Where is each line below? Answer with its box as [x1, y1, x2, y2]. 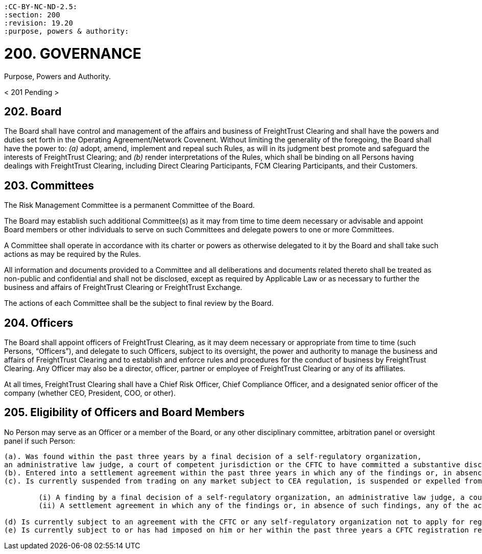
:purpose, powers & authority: [4, 27, 129, 35]
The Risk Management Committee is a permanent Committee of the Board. [4, 201, 255, 210]
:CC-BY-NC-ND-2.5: [4, 3, 78, 11]
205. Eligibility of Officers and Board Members [4, 406, 245, 419]
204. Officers [4, 316, 74, 329]
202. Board [4, 105, 62, 118]
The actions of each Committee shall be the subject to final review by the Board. [4, 299, 274, 308]
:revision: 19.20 [4, 19, 73, 27]
